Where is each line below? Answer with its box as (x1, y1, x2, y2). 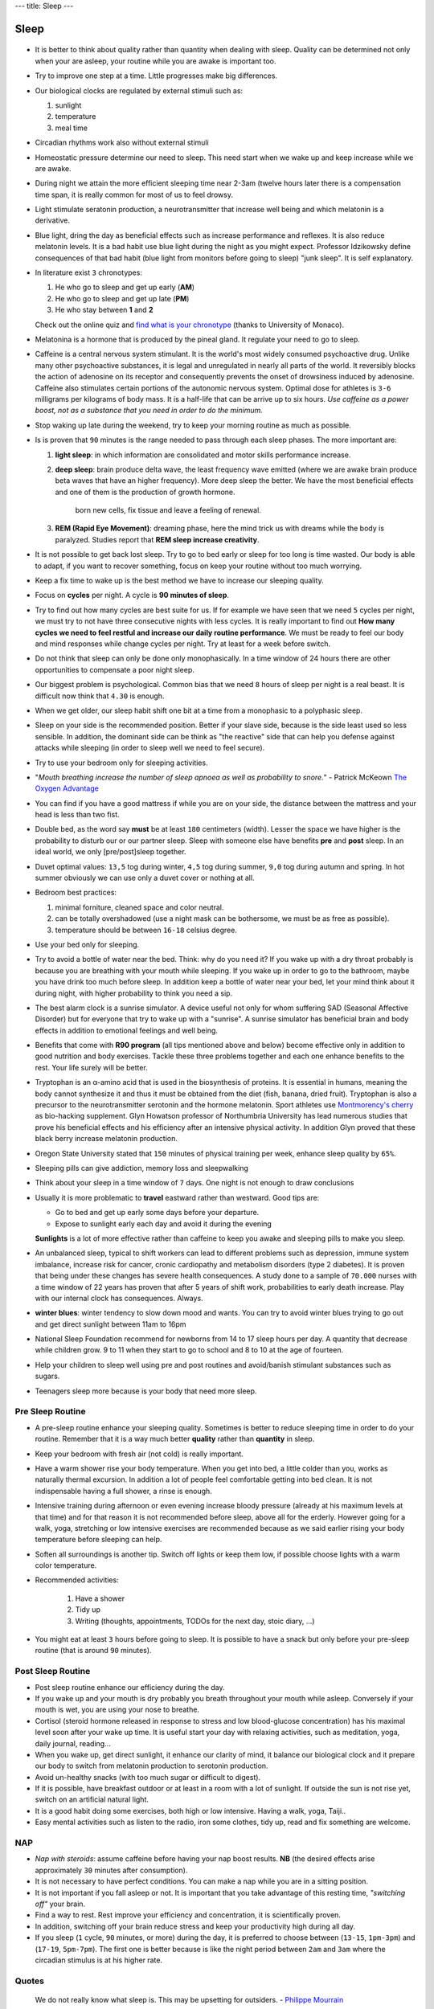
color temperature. (35, 1561, 97, 1570)
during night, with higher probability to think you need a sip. (35, 988, 233, 998)
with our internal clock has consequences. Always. (35, 1293, 204, 1303)
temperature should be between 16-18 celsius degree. (55, 925, 237, 935)
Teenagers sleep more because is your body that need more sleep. (35, 1386, 257, 1396)
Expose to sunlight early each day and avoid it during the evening (55, 1218, 272, 1229)
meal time (55, 123, 88, 133)
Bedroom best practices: (35, 888, 117, 898)
